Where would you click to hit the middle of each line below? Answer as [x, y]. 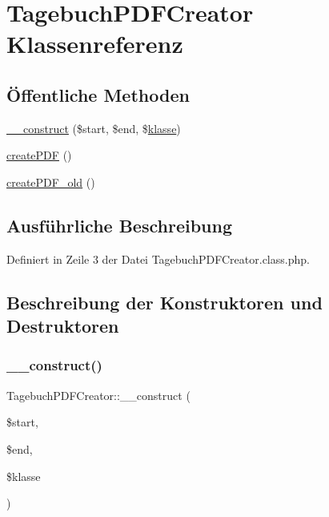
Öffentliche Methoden [98, 94]
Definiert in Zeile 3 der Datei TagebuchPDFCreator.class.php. [158, 258]
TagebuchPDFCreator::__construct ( [98, 395]
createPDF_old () [51, 182]
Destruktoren [63, 326]
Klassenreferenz [95, 44]
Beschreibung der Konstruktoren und [164, 302]
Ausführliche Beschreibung [119, 225]
